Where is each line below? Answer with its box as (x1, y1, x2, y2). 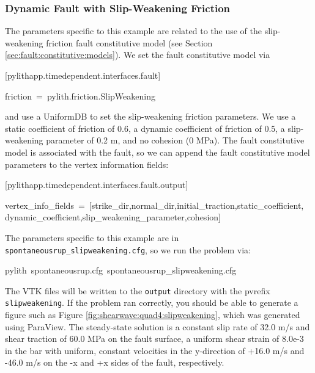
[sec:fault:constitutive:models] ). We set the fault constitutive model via (5, 48, 270, 61)
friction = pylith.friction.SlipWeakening (5, 89, 155, 102)
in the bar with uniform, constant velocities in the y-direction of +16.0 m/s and (5, 344, 305, 357)
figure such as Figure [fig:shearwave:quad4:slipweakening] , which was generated (5, 308, 300, 321)
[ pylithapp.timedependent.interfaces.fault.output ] (5, 178, 188, 191)
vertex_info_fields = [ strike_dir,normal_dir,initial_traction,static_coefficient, (5, 198, 304, 211)
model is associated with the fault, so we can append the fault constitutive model (5, 145, 310, 158)
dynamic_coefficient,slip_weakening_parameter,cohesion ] (5, 211, 221, 223)
